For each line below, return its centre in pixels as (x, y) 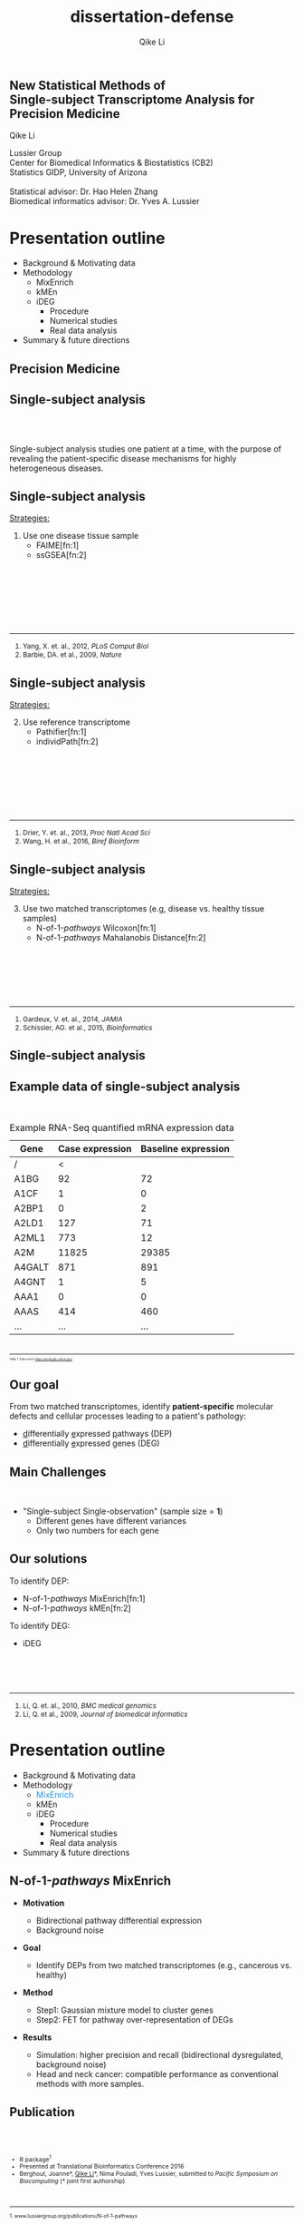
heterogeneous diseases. (57, 468)
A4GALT (32, 1267)
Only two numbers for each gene (98, 1530)
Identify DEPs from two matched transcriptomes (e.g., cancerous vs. (164, 1965)
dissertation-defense (152, 17)
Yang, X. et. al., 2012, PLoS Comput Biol (85, 646)
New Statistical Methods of (87, 85)
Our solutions (48, 1559)
